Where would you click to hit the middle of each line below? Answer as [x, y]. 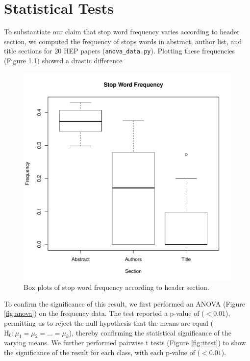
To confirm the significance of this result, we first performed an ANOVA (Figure [125, 303]
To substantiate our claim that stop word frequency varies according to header [122, 32]
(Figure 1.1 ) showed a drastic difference [63, 60]
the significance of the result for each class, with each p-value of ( [102, 352]
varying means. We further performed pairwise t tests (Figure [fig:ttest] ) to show [125, 343]
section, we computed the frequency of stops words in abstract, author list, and [123, 41]
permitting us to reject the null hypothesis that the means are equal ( [109, 322]
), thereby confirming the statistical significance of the [150, 332]
